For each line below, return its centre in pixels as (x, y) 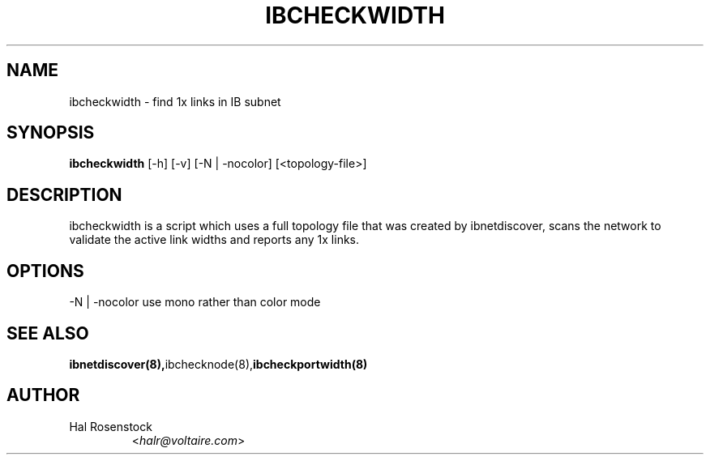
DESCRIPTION (64, 194)
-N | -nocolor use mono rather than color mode (195, 302)
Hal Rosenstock (111, 426)
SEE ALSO (48, 333)
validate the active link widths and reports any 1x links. (214, 240)
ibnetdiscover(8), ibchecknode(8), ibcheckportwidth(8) (218, 364)
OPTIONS (45, 271)
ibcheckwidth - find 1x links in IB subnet (175, 101)
